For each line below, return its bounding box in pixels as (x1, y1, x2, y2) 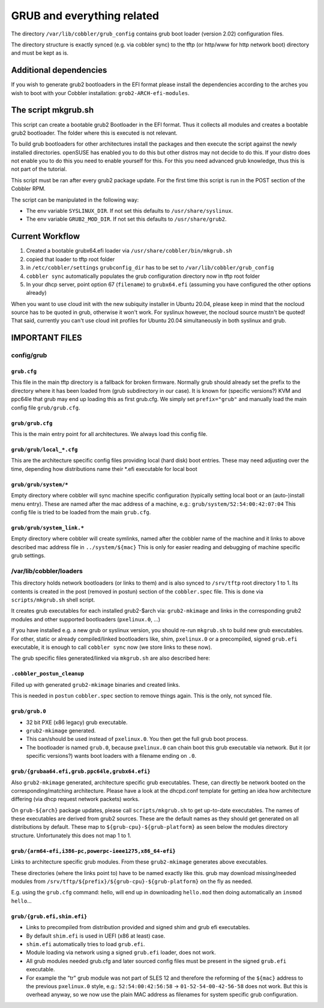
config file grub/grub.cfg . (11, 404, 80, 411)
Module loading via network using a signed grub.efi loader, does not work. (26, 949, 216, 956)
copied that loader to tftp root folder (26, 256, 115, 263)
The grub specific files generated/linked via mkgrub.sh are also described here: (11, 654, 210, 662)
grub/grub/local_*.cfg (11, 446, 78, 453)
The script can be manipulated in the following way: (11, 196, 139, 203)
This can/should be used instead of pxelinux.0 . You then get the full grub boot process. (26, 736, 248, 743)
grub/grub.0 (11, 708, 46, 715)
